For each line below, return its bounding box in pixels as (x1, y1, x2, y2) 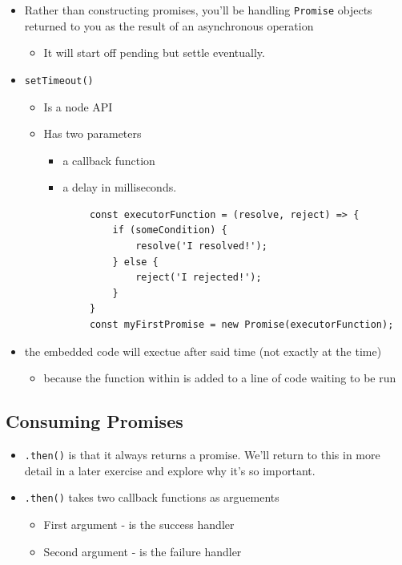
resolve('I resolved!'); (135, 240, 267, 252)
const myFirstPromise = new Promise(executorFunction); (89, 319, 394, 331)
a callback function (62, 151, 155, 168)
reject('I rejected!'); (135, 272, 262, 284)
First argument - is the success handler (43, 515, 235, 532)
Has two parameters (43, 125, 142, 142)
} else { (112, 256, 159, 268)
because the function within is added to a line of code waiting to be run (43, 369, 396, 386)
